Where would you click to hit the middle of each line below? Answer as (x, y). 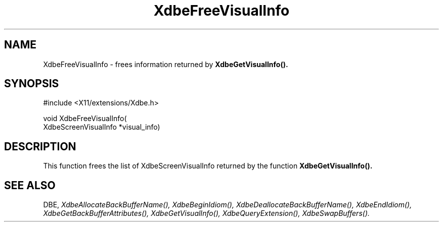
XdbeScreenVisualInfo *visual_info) (102, 127)
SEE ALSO (30, 185)
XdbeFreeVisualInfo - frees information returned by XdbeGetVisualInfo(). (166, 64)
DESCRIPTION (40, 146)
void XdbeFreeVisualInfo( (85, 119)
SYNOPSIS (32, 84)
